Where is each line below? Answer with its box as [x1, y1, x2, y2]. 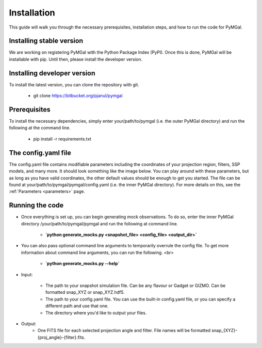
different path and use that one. [45, 303, 109, 309]
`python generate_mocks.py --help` [45, 261, 120, 267]
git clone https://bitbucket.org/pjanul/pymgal [33, 93, 123, 99]
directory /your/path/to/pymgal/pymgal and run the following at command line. [21, 221, 178, 226]
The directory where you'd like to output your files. [45, 310, 147, 316]
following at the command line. [9, 125, 70, 131]
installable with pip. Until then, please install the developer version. [9, 56, 143, 62]
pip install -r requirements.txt [33, 136, 92, 142]
